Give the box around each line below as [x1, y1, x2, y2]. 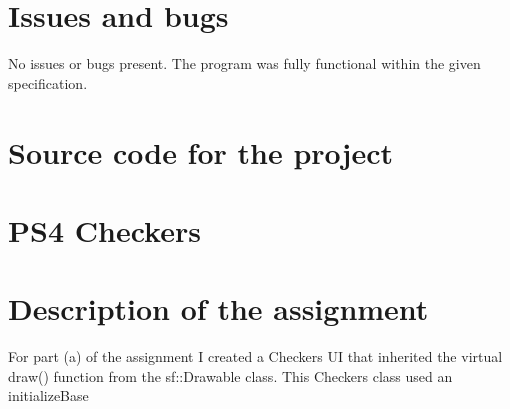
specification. [8, 72, 88, 93]
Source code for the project [8, 131, 394, 172]
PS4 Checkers [8, 209, 201, 250]
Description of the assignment [8, 288, 429, 329]
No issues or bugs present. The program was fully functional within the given [8, 53, 481, 74]
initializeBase [8, 385, 89, 406]
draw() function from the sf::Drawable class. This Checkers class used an [8, 365, 453, 386]
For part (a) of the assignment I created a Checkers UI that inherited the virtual [8, 346, 503, 367]
